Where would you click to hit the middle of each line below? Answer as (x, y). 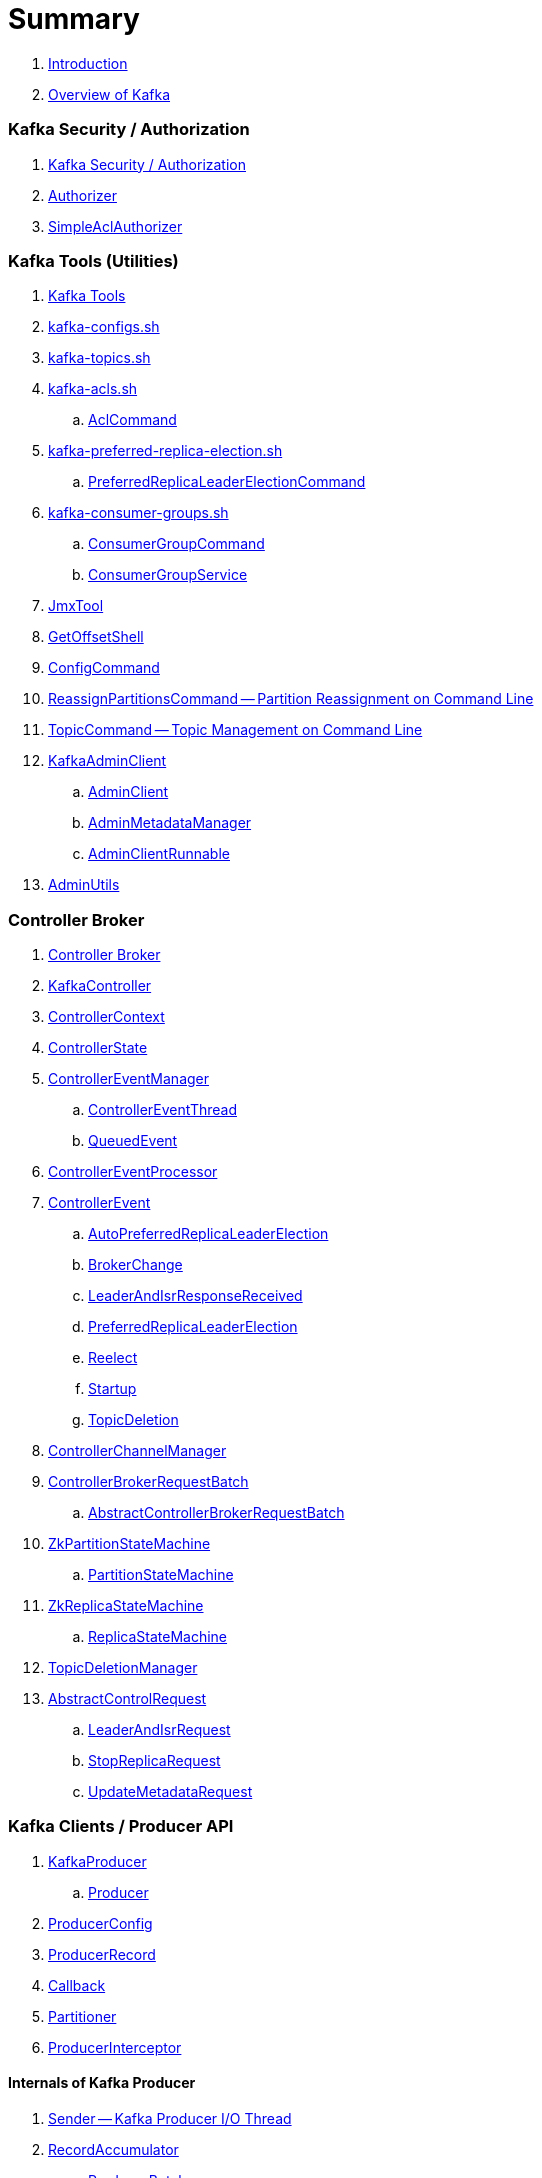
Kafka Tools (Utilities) (93, 260)
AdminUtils (84, 885)
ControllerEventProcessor (133, 1171)
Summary (74, 19)
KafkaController (100, 985)
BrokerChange (135, 1264)
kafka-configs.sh (104, 327)
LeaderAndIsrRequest (159, 1729)
